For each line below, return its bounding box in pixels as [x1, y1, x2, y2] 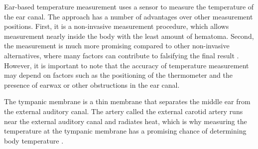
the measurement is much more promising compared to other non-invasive [4, 40, 230, 51]
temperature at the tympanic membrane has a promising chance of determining [4, 126, 247, 136]
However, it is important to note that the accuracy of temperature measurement [4, 60, 249, 70]
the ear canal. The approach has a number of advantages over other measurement [4, 11, 253, 21]
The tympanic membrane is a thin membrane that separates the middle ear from [4, 96, 251, 107]
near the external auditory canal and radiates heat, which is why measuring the [4, 116, 247, 126]
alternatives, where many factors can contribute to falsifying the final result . [4, 50, 239, 60]
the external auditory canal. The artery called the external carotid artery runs [4, 106, 243, 116]
